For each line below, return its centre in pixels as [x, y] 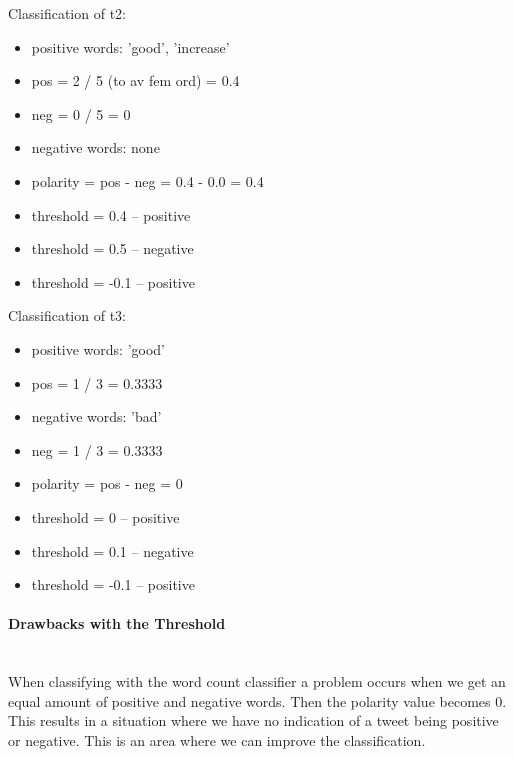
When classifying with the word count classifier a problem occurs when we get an [257, 681]
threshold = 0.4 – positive [111, 214]
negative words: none [95, 147]
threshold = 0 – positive [105, 516]
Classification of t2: [67, 13]
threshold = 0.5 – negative [112, 248]
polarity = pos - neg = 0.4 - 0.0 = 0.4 [147, 180]
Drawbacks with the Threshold [117, 623]
